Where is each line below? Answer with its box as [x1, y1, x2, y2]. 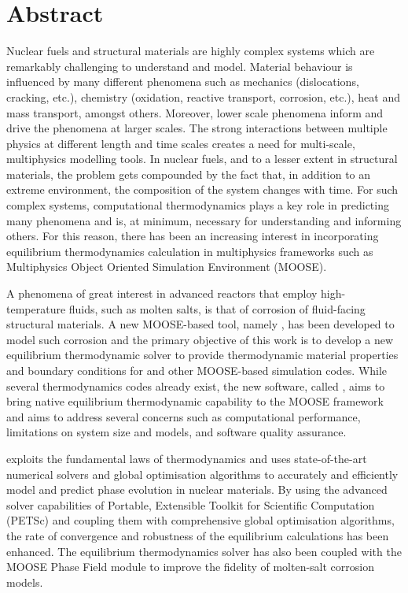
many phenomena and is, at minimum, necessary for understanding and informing [6, 212, 402, 228]
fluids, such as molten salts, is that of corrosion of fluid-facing [68, 300, 366, 317]
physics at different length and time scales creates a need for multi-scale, [6, 135, 355, 151]
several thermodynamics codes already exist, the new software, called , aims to [6, 377, 385, 394]
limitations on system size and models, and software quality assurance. [6, 424, 347, 440]
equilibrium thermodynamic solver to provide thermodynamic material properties [6, 347, 399, 363]
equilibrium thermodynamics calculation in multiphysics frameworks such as [6, 243, 373, 259]
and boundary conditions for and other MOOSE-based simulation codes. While [6, 362, 388, 378]
